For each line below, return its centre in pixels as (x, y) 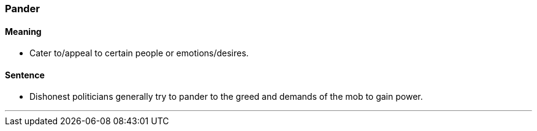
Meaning (23, 31)
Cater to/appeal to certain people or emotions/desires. (139, 53)
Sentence (25, 75)
